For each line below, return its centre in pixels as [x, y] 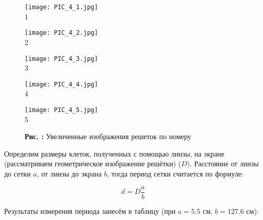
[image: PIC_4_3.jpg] [62, 59]
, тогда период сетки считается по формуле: [175, 174]
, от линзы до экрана [69, 174]
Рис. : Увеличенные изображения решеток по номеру [108, 136]
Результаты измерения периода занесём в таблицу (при [90, 211]
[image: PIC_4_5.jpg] [62, 110]
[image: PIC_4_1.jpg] [62, 7]
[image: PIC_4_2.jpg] [62, 33]
